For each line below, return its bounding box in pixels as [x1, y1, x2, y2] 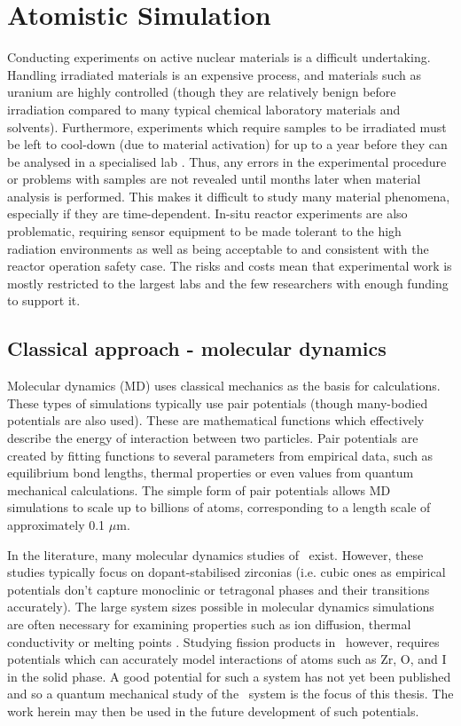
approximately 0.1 [7, 515, 105, 533]
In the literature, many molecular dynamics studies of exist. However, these [7, 545, 424, 564]
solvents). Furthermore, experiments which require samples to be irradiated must [7, 117, 447, 136]
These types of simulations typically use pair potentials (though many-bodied [7, 393, 428, 412]
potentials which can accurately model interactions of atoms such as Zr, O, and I [7, 650, 447, 668]
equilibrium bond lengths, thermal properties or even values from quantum [7, 463, 414, 482]
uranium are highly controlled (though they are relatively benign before [7, 83, 396, 101]
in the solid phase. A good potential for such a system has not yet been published [7, 667, 451, 685]
